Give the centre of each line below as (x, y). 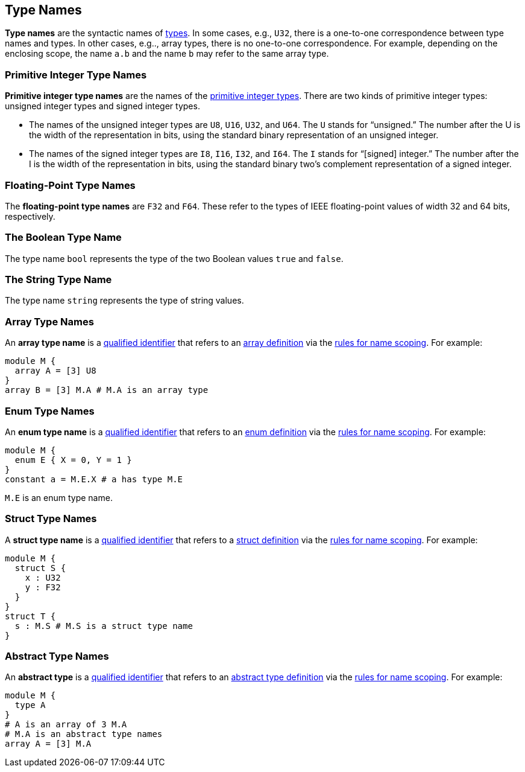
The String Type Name (58, 280)
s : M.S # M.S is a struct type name (104, 626)
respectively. (30, 216)
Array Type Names (49, 321)
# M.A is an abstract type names (84, 734)
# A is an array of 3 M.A (66, 725)
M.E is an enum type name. (59, 497)
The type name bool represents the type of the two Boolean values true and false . (174, 258)
